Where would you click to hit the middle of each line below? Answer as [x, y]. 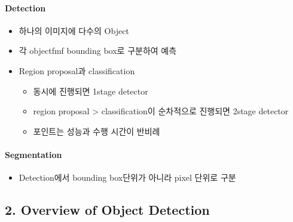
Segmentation [33, 154]
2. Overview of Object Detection [107, 210]
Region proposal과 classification [77, 70]
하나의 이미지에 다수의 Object [74, 30]
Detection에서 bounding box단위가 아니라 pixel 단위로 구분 [127, 177]
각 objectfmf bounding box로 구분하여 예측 [98, 51]
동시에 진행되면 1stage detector [91, 91]
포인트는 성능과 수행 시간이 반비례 [97, 131]
